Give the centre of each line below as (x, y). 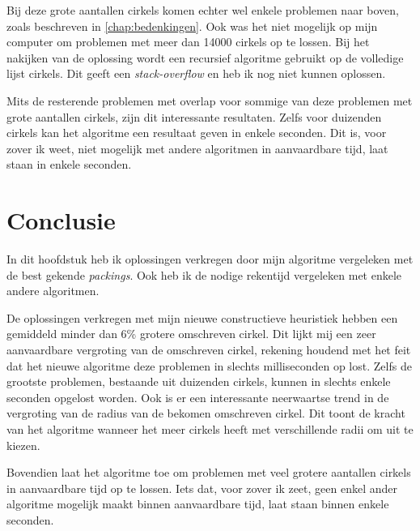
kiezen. (23, 445)
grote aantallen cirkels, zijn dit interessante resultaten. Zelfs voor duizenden (194, 116)
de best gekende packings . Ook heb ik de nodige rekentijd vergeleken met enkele (204, 274)
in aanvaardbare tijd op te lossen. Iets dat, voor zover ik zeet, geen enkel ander (202, 488)
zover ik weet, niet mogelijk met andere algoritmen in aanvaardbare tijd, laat (197, 148)
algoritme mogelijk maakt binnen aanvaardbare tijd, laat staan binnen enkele (198, 504)
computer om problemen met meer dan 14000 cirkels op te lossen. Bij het (188, 42)
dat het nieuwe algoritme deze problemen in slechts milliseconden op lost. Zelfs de (209, 365)
